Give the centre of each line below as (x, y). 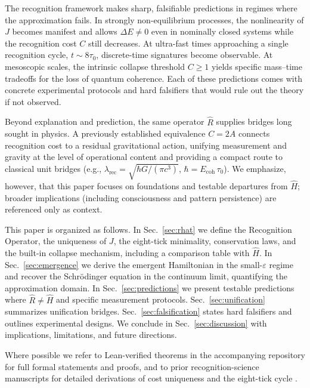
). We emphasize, (255, 168)
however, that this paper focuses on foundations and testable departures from (146, 185)
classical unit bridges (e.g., (53, 168)
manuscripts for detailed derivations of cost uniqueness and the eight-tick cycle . (151, 378)
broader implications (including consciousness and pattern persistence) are (141, 197)
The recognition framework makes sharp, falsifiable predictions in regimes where (151, 8)
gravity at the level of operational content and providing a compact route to (144, 157)
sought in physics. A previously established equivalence (105, 133)
